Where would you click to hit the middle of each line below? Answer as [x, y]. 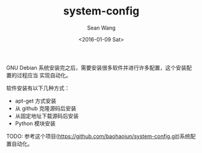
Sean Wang [101, 28]
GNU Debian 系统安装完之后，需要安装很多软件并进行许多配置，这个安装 [96, 67]
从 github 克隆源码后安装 [46, 108]
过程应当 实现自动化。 [44, 75]
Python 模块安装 [35, 123]
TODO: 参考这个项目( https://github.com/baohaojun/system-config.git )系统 [99, 136]
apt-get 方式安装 [36, 101]
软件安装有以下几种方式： [38, 88]
